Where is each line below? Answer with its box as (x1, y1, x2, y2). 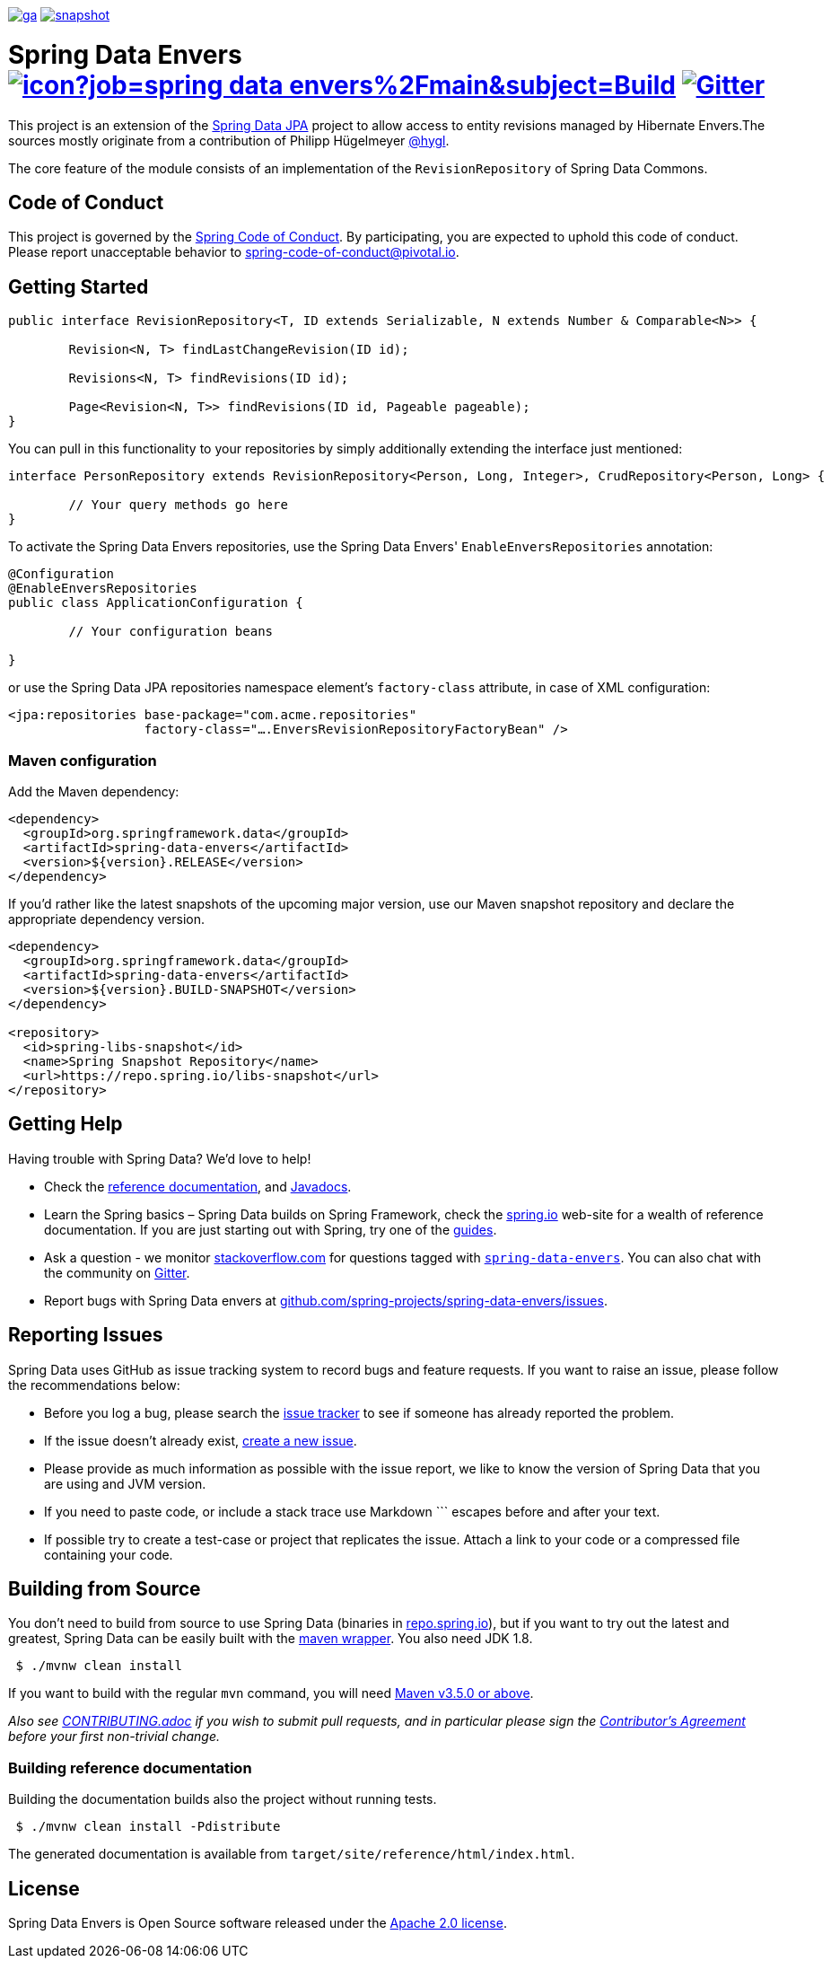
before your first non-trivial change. (8, 1728, 221, 1745)
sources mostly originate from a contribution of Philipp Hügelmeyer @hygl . (8, 132, 450, 148)
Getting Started (8, 275, 149, 298)
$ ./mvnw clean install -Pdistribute (15, 1819, 281, 1834)
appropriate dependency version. (8, 910, 205, 927)
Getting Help (8, 1112, 123, 1136)
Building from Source (8, 1578, 201, 1601)
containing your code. (44, 1546, 173, 1562)
